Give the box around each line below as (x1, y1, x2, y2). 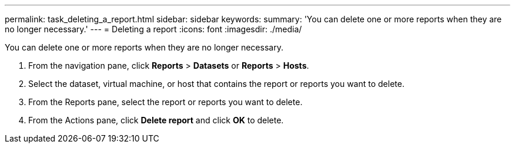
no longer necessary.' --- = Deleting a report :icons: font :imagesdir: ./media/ (5, 24, 302, 34)
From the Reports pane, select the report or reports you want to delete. (28, 97, 303, 107)
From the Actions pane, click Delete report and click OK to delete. (28, 115, 284, 125)
